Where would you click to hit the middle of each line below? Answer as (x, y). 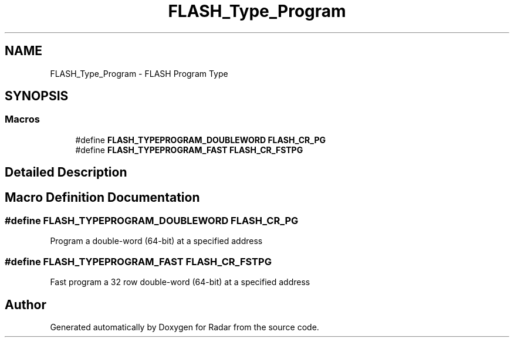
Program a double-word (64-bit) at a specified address (156, 241)
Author (26, 304)
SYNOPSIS (37, 96)
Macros (22, 119)
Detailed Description (66, 172)
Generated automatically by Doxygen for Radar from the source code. (185, 327)
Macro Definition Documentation (102, 197)
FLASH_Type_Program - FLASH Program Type (139, 73)
